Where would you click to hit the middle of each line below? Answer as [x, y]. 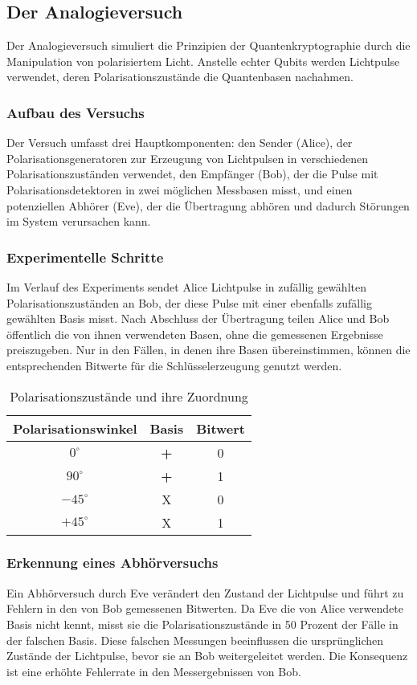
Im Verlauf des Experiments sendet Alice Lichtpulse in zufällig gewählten [186, 286]
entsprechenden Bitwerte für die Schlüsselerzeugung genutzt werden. [174, 365]
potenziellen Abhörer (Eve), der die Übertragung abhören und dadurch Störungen [208, 205]
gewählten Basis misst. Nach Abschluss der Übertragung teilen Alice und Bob [198, 318]
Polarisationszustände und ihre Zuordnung [129, 396]
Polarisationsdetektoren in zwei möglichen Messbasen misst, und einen [180, 189]
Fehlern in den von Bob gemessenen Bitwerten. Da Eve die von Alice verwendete [205, 608]
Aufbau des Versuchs [76, 112]
